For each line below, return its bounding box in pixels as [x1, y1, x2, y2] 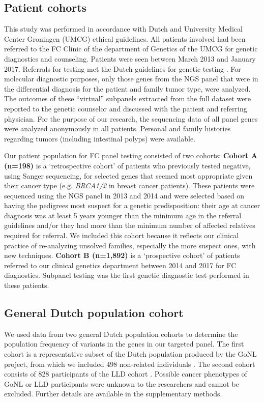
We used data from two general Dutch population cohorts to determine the [4, 328, 238, 339]
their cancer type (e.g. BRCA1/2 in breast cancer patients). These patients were [4, 180, 255, 191]
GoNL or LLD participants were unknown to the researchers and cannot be [4, 378, 239, 389]
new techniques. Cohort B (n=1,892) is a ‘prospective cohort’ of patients [4, 250, 240, 261]
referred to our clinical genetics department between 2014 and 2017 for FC [4, 260, 237, 270]
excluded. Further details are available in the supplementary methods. [4, 388, 222, 399]
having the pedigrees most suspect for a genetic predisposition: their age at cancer [4, 200, 260, 211]
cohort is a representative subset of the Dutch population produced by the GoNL [4, 349, 257, 359]
